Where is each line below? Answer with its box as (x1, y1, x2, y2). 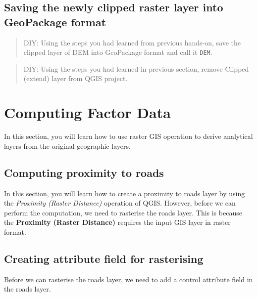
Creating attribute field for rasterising (4, 251, 204, 266)
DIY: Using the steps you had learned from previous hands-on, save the (23, 37, 241, 47)
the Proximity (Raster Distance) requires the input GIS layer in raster (4, 217, 231, 227)
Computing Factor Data (4, 102, 171, 123)
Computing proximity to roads (4, 165, 164, 180)
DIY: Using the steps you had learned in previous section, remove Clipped (23, 63, 249, 74)
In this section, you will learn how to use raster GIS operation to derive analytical (4, 131, 253, 141)
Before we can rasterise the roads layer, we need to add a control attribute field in (4, 274, 253, 284)
